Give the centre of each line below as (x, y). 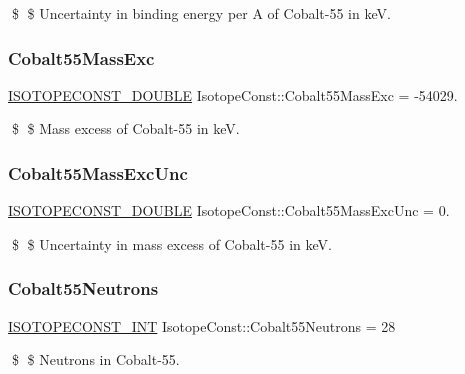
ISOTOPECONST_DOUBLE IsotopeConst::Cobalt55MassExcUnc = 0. (229, 210)
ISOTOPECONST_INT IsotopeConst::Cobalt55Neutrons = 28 (202, 325)
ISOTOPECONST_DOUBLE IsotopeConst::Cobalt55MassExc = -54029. (233, 94)
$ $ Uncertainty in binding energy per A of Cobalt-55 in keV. (201, 13)
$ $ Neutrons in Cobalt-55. (95, 359)
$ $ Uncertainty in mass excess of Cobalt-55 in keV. (171, 243)
